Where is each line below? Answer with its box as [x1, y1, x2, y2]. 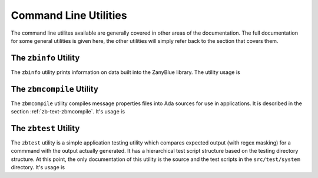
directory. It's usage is [11, 164, 65, 171]
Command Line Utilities [11, 9, 127, 22]
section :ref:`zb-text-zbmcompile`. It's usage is [11, 108, 125, 115]
